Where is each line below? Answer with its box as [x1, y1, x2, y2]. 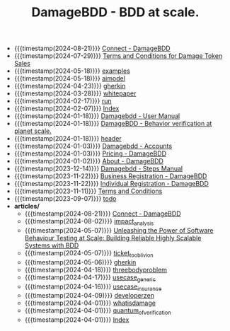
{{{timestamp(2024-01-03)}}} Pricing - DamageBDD [13, 149, 167, 158]
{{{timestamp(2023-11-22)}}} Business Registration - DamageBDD [13, 172, 207, 180]
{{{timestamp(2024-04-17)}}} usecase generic [24, 273, 156, 283]
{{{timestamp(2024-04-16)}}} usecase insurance [24, 282, 161, 292]
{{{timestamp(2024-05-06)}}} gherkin [24, 257, 137, 266]
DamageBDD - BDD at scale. [31, 4, 200, 21]
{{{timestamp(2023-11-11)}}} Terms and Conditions [13, 187, 163, 195]
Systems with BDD [24, 241, 79, 250]
